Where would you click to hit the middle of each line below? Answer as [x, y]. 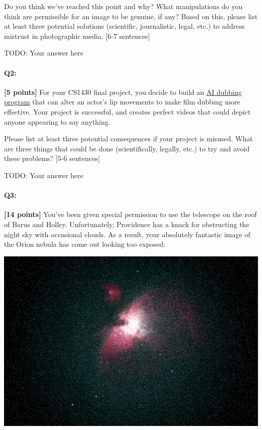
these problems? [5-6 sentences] [52, 158]
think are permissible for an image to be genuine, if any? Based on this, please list [131, 16]
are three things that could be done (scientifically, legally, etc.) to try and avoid [127, 148]
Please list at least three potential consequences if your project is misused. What [128, 139]
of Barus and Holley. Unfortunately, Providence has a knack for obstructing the [127, 224]
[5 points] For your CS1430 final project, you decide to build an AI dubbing [123, 92]
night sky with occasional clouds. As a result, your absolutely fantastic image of [127, 234]
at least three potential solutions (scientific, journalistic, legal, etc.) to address [124, 26]
